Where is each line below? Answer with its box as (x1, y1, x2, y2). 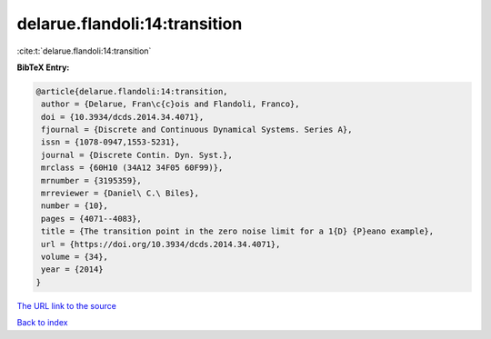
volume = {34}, (41, 252, 109, 262)
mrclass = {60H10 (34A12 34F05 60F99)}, (41, 163, 224, 173)
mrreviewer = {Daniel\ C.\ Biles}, (41, 188, 200, 199)
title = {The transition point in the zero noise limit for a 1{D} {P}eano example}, (41, 226, 435, 236)
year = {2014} (41, 264, 104, 274)
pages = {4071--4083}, (41, 214, 143, 224)
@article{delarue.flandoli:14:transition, (35, 86, 228, 96)
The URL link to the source (16, 300, 117, 311)
